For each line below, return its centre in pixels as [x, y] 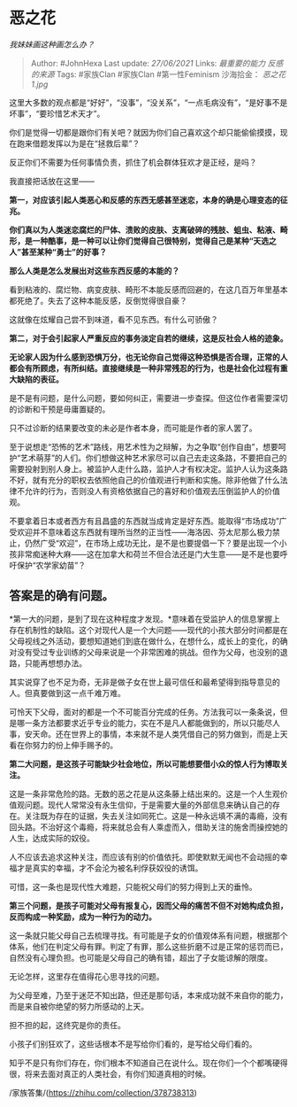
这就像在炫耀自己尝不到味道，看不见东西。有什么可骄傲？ [114, 319]
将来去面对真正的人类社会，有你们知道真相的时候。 [117, 1073]
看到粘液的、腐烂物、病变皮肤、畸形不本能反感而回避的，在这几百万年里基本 [148, 290]
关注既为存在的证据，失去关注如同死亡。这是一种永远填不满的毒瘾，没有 [156, 816]
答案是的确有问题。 [61, 596]
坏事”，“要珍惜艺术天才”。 [57, 113]
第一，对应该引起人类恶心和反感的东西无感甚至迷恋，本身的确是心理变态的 [145, 199]
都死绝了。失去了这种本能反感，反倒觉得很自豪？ [98, 300]
